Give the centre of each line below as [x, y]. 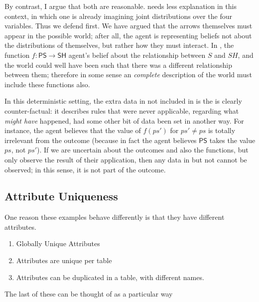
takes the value [232, 140]
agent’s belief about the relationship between [137, 55]
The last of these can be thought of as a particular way [89, 294]
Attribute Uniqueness [61, 196]
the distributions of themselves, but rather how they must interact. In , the [119, 45]
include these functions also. [47, 84]
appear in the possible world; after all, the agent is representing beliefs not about [128, 35]
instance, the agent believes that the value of [73, 130]
